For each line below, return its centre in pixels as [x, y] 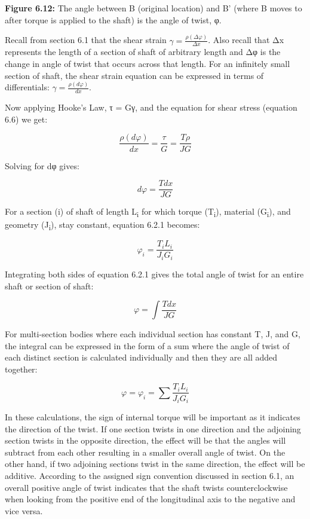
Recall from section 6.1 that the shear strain [86, 40]
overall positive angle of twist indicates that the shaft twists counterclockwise [146, 487]
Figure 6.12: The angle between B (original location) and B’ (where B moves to [154, 8]
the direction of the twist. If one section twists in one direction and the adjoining [153, 428]
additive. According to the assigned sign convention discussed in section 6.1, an [150, 475]
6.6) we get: [26, 119]
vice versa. [24, 510]
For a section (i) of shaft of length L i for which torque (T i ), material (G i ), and [148, 212]
